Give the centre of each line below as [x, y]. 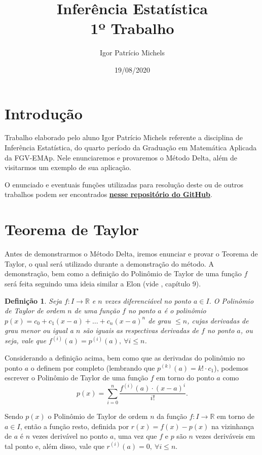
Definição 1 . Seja [33, 300]
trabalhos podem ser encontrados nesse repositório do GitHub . [108, 194]
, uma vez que [135, 436]
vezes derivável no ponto [70, 436]
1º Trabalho [132, 28]
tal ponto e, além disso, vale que [54, 446]
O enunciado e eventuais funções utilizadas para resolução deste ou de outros [124, 184]
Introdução [44, 113]
